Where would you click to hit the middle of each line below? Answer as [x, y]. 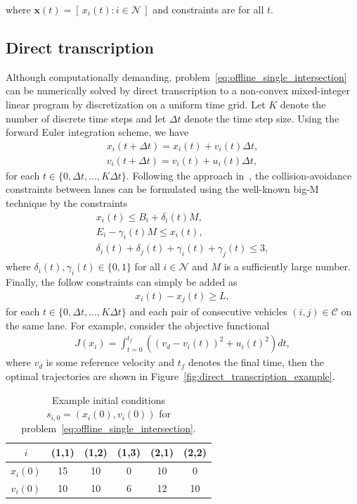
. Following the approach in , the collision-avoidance [239, 175]
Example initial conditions [109, 399]
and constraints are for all [208, 9]
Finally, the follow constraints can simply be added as [122, 282]
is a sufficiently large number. [287, 266]
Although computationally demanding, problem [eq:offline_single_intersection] [176, 76]
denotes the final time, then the [256, 362]
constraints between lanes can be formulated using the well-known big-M [162, 189]
